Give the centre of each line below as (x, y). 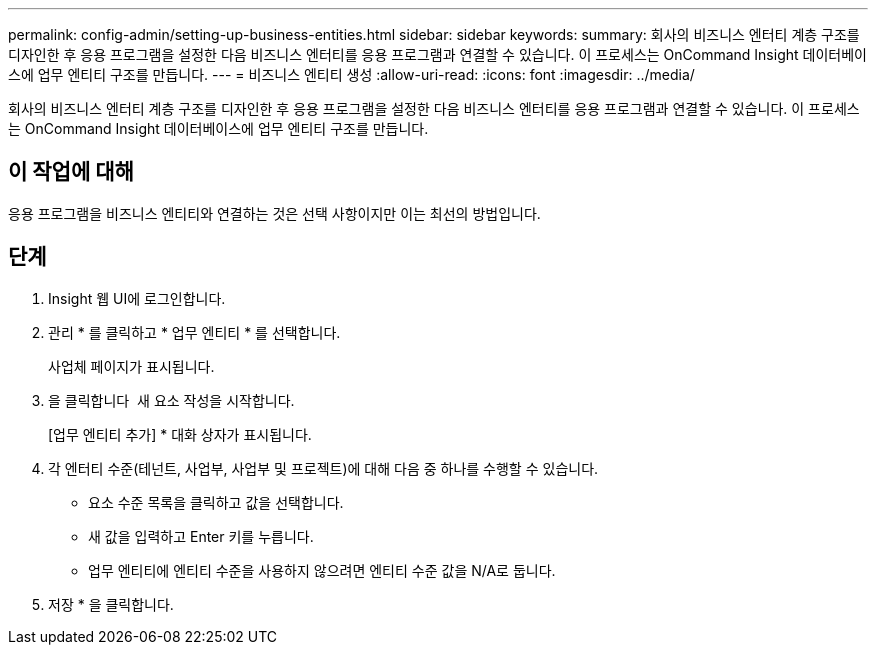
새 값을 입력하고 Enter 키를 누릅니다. (201, 536)
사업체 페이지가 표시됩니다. (131, 366)
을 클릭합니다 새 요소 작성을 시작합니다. (171, 400)
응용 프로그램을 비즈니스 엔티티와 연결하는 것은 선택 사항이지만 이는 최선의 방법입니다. (274, 213)
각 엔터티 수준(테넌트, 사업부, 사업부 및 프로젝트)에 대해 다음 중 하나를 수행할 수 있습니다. (323, 468)
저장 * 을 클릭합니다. (111, 604)
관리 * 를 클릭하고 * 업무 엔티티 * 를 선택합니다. (194, 332)
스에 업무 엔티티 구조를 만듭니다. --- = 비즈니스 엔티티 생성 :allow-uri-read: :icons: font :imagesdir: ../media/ (351, 74)
